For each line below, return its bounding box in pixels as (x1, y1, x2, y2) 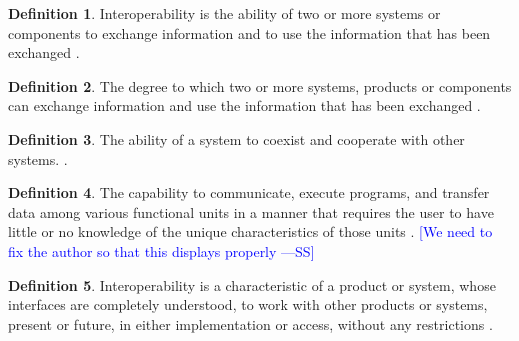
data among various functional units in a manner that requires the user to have (8, 201, 494, 222)
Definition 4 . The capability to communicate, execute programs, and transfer (8, 182, 490, 203)
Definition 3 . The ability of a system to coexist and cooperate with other (8, 128, 465, 149)
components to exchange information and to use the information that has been (8, 22, 491, 43)
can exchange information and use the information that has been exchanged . (8, 95, 481, 116)
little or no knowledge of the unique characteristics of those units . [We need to (8, 221, 493, 242)
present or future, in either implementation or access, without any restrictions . (8, 313, 493, 334)
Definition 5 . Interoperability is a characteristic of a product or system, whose (8, 274, 496, 295)
